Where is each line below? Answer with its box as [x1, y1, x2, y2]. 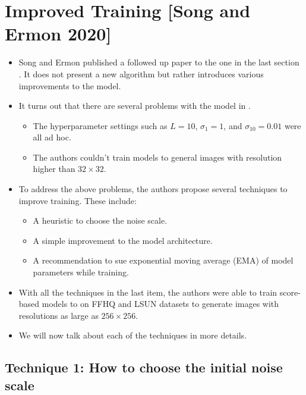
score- [279, 286, 301, 298]
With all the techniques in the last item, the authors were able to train [18, 286, 277, 298]
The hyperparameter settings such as [33, 119, 168, 131]
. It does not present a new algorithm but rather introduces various [18, 67, 264, 80]
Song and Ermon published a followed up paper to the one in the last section [18, 56, 299, 68]
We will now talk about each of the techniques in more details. [18, 329, 247, 341]
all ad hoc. [33, 131, 71, 143]
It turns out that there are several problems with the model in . [18, 99, 251, 112]
